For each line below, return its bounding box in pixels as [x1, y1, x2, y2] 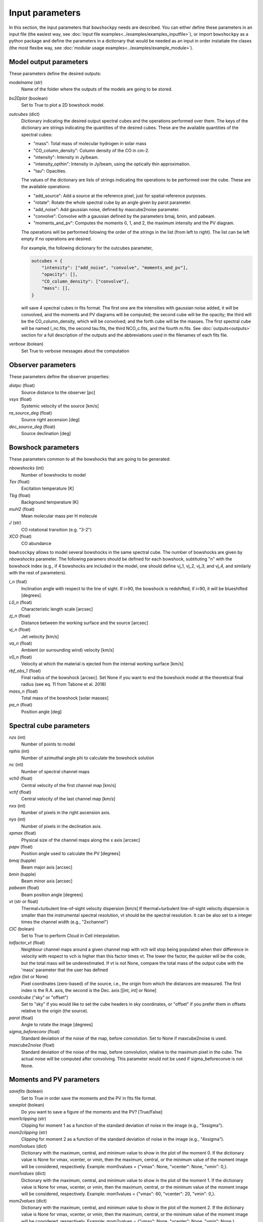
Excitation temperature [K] [21, 485, 74, 491]
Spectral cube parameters [9, 721, 90, 730]
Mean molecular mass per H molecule [21, 513, 97, 519]
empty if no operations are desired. [21, 236, 92, 242]
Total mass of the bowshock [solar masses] [21, 695, 109, 701]
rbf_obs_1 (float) [9, 668, 41, 674]
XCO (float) [9, 533, 32, 540]
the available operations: [21, 184, 71, 190]
